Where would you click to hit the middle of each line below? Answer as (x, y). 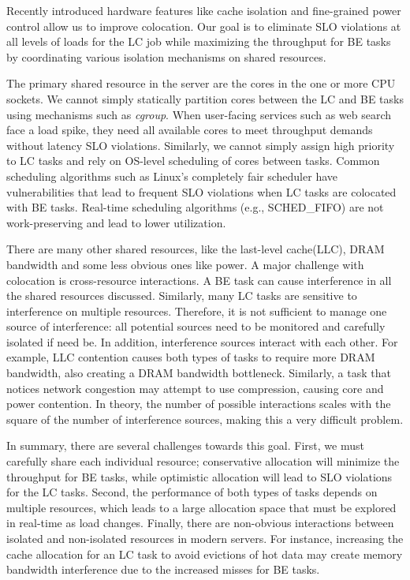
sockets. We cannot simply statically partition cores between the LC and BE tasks (205, 98)
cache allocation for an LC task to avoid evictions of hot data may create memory (205, 554)
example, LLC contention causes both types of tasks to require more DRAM (191, 357)
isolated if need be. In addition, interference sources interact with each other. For (202, 341)
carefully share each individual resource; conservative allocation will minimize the (203, 461)
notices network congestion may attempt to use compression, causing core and (195, 388)
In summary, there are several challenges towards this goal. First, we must (185, 445)
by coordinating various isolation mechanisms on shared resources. (166, 56)
